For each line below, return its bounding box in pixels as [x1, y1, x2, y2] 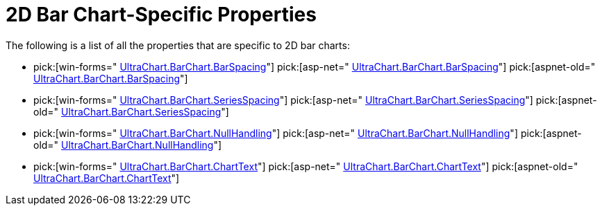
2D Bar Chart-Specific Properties [6, 3, 317, 26]
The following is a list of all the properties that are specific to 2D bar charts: [6, 39, 350, 51]
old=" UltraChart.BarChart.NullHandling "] [33, 138, 222, 151]
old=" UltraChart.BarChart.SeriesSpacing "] [33, 105, 229, 118]
